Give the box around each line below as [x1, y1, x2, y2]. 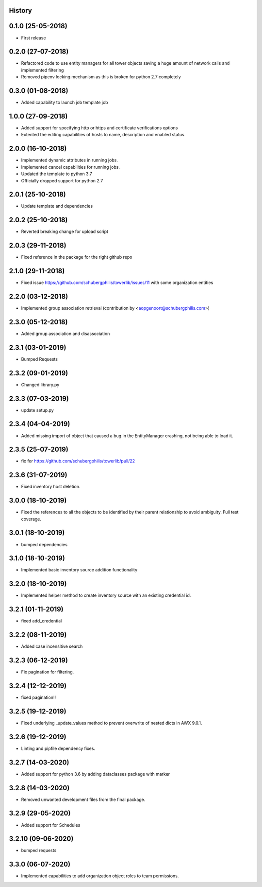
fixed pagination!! [21, 694, 56, 700]
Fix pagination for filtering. [21, 669, 74, 675]
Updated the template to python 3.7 [21, 171, 92, 177]
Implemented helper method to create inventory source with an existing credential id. [21, 592, 191, 598]
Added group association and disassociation [21, 331, 110, 337]
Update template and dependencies [21, 203, 93, 209]
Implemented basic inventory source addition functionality [21, 567, 138, 573]
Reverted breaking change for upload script [21, 229, 109, 234]
